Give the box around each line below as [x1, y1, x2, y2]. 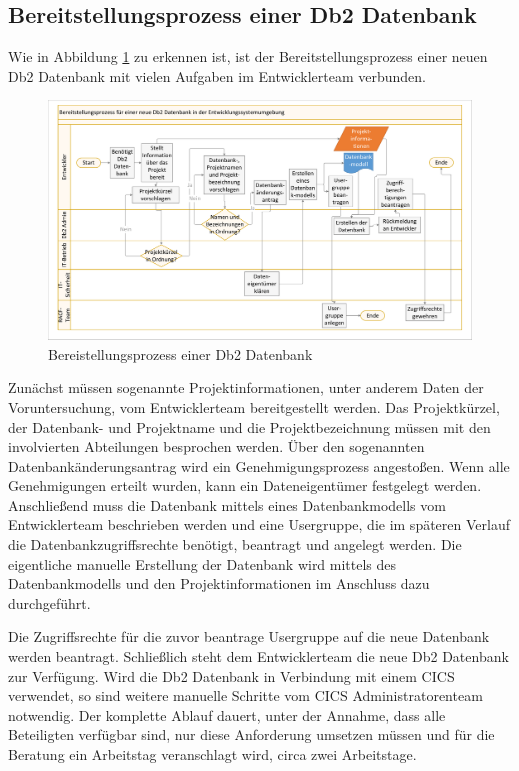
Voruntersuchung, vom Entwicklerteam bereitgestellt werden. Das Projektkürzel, [8, 396, 500, 417]
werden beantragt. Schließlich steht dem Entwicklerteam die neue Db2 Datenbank [8, 646, 509, 667]
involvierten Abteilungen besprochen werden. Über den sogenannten [8, 436, 425, 457]
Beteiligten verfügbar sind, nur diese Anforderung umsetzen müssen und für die [8, 724, 495, 745]
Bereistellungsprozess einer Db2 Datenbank [48, 343, 313, 364]
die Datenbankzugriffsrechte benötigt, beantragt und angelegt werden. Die [8, 534, 462, 555]
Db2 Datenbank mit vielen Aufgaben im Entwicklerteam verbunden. [8, 65, 426, 86]
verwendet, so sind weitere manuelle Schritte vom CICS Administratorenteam [8, 685, 483, 706]
